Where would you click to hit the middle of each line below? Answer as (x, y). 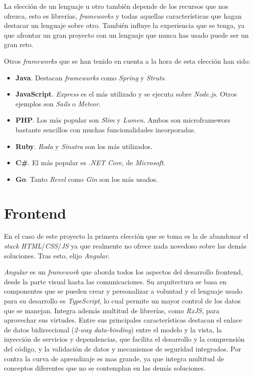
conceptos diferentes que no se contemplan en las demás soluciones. (105, 368)
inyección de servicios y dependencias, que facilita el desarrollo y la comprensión (124, 339)
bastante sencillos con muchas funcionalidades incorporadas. (106, 129)
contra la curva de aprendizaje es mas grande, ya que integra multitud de (114, 358)
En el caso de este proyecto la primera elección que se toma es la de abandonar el (126, 236)
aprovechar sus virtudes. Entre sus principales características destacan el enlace (123, 320)
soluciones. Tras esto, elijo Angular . (57, 255)
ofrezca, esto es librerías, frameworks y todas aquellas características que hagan (123, 15)
